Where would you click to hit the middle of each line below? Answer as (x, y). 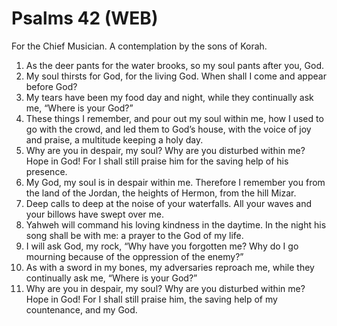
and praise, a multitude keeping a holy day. (114, 139)
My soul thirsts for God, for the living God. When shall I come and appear (176, 76)
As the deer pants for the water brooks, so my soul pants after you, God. (175, 65)
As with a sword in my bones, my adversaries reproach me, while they (170, 267)
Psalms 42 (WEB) (85, 18)
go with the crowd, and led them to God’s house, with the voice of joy (168, 129)
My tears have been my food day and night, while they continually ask (169, 97)
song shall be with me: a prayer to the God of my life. (134, 235)
